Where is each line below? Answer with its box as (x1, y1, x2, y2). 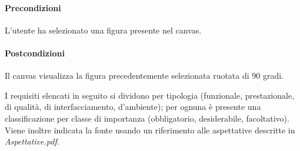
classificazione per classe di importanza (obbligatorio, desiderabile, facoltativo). (5, 112, 289, 124)
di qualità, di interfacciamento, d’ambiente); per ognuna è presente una (5, 100, 261, 113)
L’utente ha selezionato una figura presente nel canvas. (5, 24, 202, 36)
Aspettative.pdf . (5, 135, 59, 147)
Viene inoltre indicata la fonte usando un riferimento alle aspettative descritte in (5, 123, 295, 136)
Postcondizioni (5, 46, 65, 59)
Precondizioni (5, 1, 61, 14)
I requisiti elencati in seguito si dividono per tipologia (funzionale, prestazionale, (5, 89, 295, 101)
